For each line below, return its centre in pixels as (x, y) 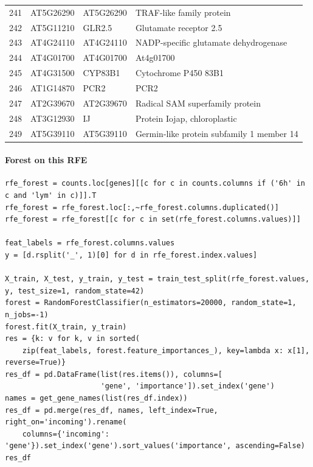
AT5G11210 (53, 27)
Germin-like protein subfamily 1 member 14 (217, 133)
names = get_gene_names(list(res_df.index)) (96, 399)
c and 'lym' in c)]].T (51, 195)
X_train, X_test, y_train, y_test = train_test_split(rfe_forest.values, (157, 279)
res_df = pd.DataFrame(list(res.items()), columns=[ (114, 374)
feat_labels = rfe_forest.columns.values (90, 243)
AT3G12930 (53, 118)
